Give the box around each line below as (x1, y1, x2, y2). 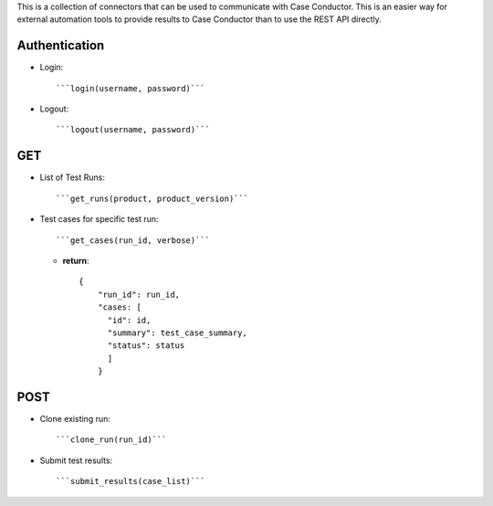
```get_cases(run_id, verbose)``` (56, 235, 210, 246)
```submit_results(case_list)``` (56, 476, 205, 487)
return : (62, 255, 90, 266)
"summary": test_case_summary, (107, 327, 248, 338)
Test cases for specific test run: (39, 214, 159, 225)
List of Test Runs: (39, 172, 105, 183)
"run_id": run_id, (97, 289, 181, 300)
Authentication (16, 37, 105, 54)
